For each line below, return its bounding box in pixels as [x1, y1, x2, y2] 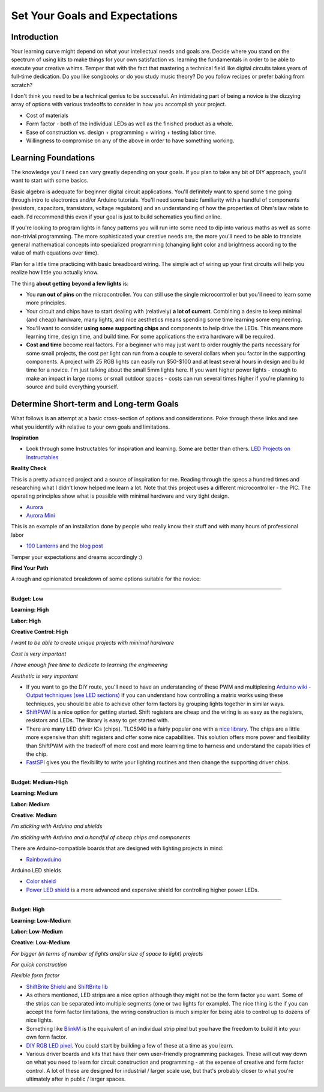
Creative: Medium [11, 812, 57, 819]
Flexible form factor [11, 972, 60, 979]
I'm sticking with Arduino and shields [11, 822, 103, 830]
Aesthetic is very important [11, 672, 78, 680]
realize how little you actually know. [11, 269, 99, 276]
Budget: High [11, 906, 45, 913]
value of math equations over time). [11, 249, 99, 256]
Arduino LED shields [11, 866, 61, 873]
